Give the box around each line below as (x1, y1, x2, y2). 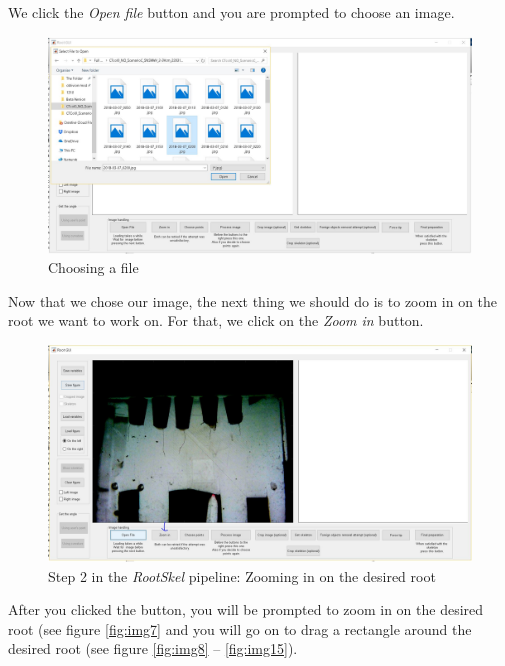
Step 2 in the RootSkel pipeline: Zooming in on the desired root (48, 565, 436, 586)
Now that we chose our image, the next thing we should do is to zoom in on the (8, 290, 498, 311)
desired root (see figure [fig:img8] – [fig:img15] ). (8, 638, 298, 659)
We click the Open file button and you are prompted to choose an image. (8, 2, 455, 22)
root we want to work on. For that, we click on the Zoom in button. (8, 310, 424, 331)
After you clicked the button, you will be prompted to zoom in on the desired (8, 599, 484, 620)
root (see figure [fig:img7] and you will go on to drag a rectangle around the (8, 618, 472, 639)
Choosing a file (48, 257, 139, 278)
